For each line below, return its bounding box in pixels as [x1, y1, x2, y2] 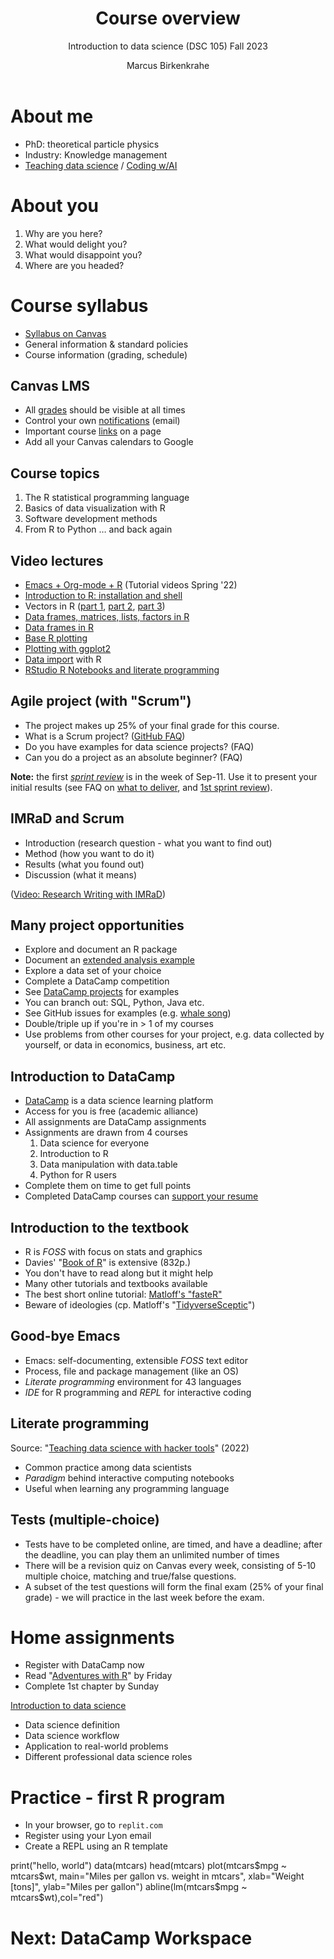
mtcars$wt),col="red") [10, 1892, 104, 1904]
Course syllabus [10, 294, 149, 317]
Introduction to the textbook [10, 1219, 190, 1236]
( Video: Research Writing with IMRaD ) [10, 888, 166, 900]
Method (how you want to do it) [24, 847, 155, 859]
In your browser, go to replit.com [24, 1819, 163, 1831]
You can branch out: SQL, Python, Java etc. [24, 997, 205, 1009]
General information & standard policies [24, 338, 189, 350]
